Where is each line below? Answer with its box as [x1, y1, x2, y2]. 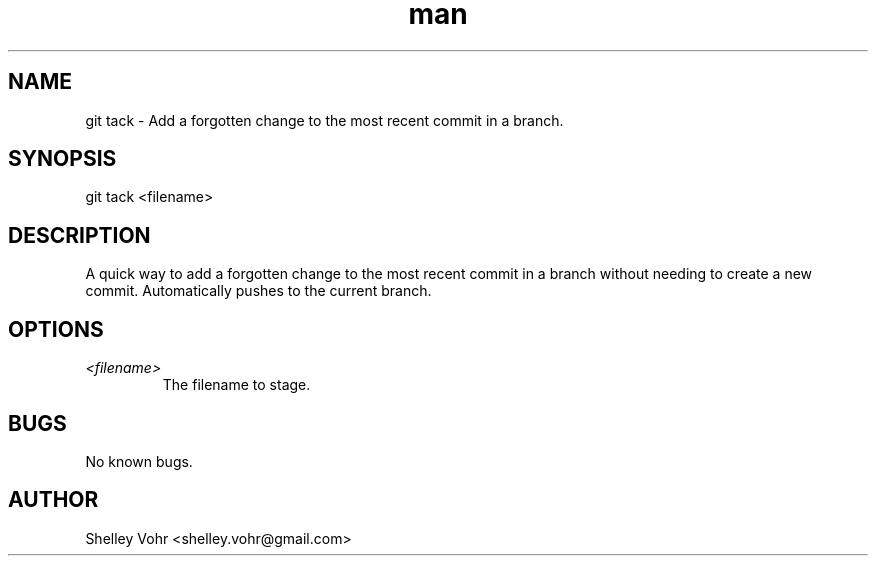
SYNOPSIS [8, 146, 117, 172]
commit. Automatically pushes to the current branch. [85, 282, 432, 300]
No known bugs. [85, 452, 193, 470]
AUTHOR [8, 487, 99, 513]
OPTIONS [8, 316, 104, 342]
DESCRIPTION [8, 222, 151, 248]
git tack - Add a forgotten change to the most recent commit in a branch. [85, 111, 564, 129]
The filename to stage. [162, 376, 311, 394]
